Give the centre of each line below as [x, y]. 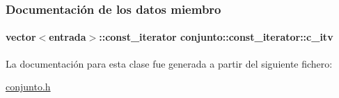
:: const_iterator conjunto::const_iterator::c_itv [216, 37]
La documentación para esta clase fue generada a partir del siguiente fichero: [169, 63]
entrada [68, 37]
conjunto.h [28, 87]
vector [21, 37]
